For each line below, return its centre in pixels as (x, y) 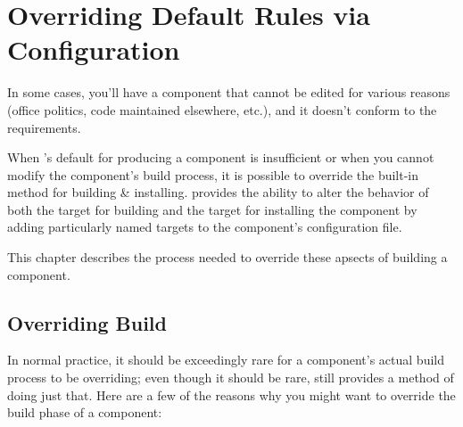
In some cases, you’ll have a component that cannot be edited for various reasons (229, 92)
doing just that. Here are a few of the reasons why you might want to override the (231, 394)
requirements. (44, 127)
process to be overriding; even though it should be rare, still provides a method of (231, 378)
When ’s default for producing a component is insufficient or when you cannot (221, 157)
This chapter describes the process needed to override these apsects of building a (227, 257)
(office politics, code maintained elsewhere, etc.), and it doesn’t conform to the (222, 109)
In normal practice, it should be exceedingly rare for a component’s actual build (226, 360)
